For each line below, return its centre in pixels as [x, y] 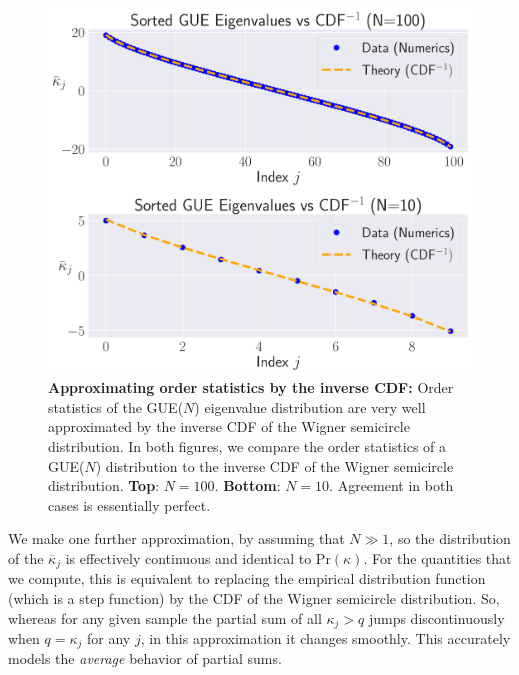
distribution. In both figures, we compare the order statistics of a [247, 445]
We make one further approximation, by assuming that [176, 538]
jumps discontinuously [436, 617]
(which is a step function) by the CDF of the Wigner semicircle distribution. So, [254, 597]
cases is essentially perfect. [129, 504]
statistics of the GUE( [116, 406]
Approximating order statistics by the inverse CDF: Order [251, 387]
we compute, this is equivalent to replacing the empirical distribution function [247, 578]
